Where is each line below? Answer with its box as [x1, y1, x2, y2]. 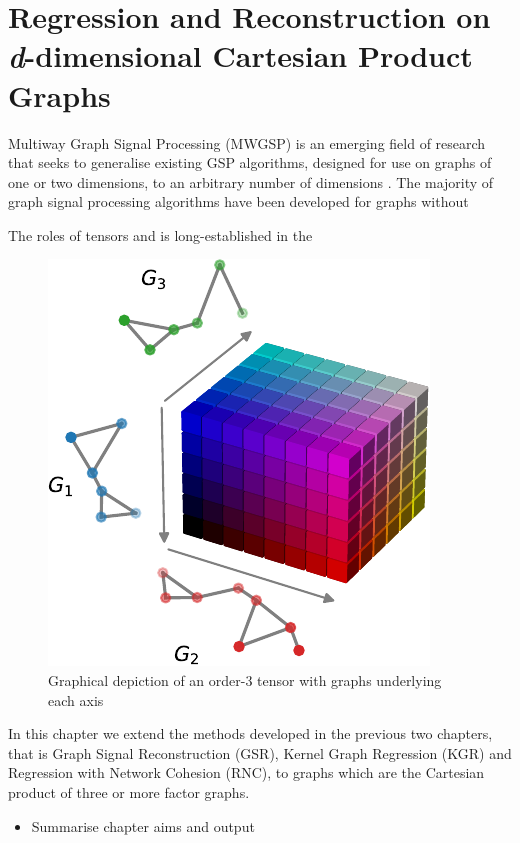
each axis [48, 689, 104, 710]
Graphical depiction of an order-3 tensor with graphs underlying [48, 670, 442, 691]
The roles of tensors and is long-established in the [8, 224, 313, 245]
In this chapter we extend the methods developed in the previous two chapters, [8, 723, 493, 744]
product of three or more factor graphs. [8, 782, 250, 803]
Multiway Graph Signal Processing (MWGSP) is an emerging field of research [8, 132, 486, 153]
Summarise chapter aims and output [31, 815, 255, 836]
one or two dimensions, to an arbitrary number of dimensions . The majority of [8, 171, 494, 192]
